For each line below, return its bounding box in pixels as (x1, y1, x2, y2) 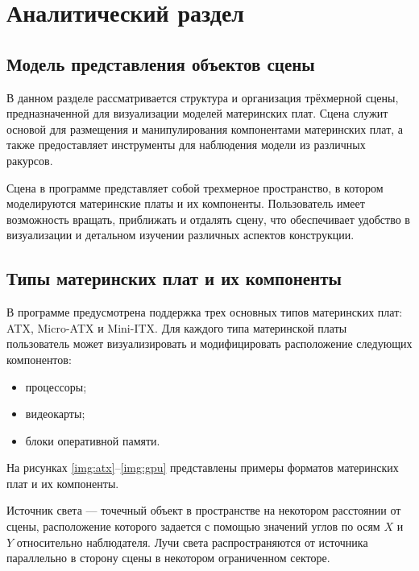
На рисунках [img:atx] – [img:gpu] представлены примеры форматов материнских (6, 459, 399, 476)
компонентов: (6, 350, 72, 367)
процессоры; (25, 378, 87, 395)
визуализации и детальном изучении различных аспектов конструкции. (6, 226, 355, 243)
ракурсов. (6, 151, 53, 168)
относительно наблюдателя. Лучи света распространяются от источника (16, 533, 368, 550)
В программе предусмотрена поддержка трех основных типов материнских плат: (6, 304, 403, 321)
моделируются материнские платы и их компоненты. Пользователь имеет (6, 195, 365, 212)
